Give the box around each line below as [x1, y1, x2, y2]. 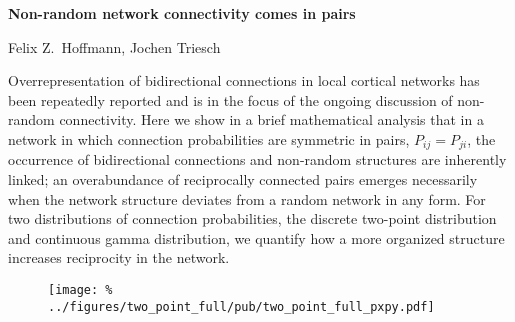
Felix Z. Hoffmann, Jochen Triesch [8, 36, 221, 57]
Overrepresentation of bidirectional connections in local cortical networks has [8, 70, 480, 91]
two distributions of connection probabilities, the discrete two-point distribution [8, 208, 497, 229]
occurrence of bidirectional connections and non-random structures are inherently [8, 149, 507, 170]
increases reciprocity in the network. [8, 247, 230, 268]
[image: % [48, 282, 113, 297]
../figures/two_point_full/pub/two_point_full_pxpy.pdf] [48, 299, 435, 314]
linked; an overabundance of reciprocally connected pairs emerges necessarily [8, 169, 478, 190]
